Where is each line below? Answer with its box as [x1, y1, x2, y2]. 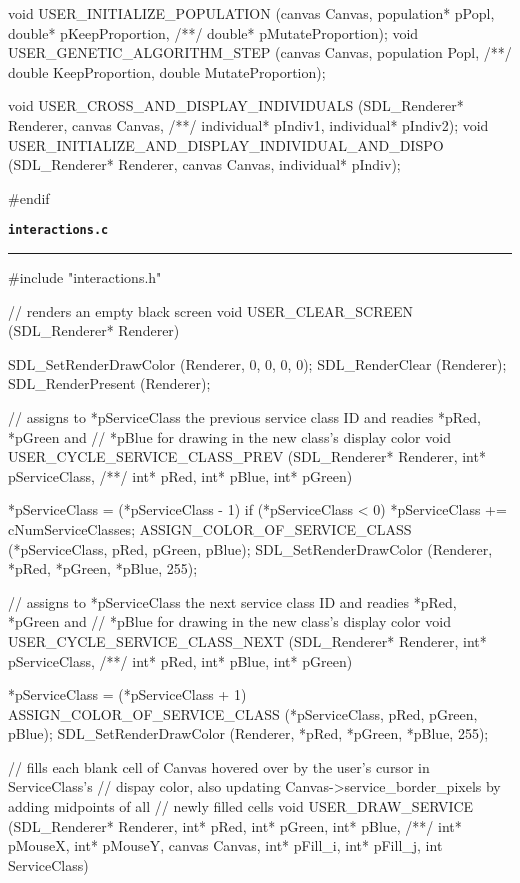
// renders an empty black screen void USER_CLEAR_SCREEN [8, 300, 414, 321]
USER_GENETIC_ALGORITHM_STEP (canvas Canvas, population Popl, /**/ [8, 42, 512, 63]
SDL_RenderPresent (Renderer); [8, 373, 211, 394]
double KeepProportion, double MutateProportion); [8, 61, 326, 82]
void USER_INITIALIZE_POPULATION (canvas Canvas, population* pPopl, [8, 3, 495, 23]
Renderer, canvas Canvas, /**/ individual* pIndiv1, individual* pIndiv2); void [8, 114, 489, 135]
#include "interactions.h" [8, 267, 162, 287]
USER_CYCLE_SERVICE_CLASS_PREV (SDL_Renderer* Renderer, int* [8, 446, 486, 467]
